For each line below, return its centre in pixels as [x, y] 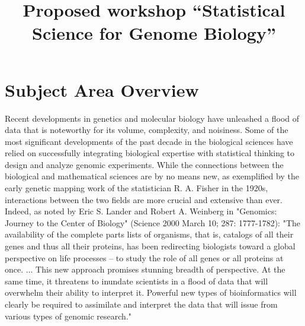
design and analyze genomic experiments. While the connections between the [144, 164]
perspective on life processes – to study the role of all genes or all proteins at [144, 257]
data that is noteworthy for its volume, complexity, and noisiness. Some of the [147, 130]
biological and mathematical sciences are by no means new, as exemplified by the [152, 176]
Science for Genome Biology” [154, 33]
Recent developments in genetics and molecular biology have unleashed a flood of [152, 118]
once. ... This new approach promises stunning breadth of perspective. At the [145, 269]
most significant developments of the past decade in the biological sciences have [149, 141]
